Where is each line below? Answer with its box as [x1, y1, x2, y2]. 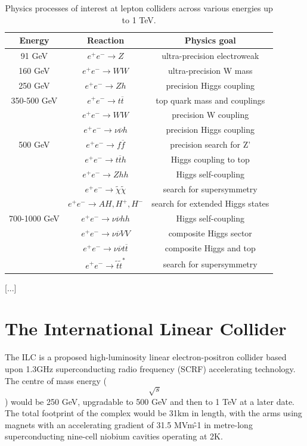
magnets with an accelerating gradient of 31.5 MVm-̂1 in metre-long [5, 418, 253, 431]
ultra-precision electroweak [162, 49, 259, 62]
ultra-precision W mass [168, 64, 253, 76]
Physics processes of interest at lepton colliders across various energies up [5, 2, 273, 14]
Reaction [86, 34, 125, 46]
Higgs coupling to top [170, 152, 250, 165]
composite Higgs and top [165, 242, 256, 254]
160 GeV [18, 64, 50, 76]
